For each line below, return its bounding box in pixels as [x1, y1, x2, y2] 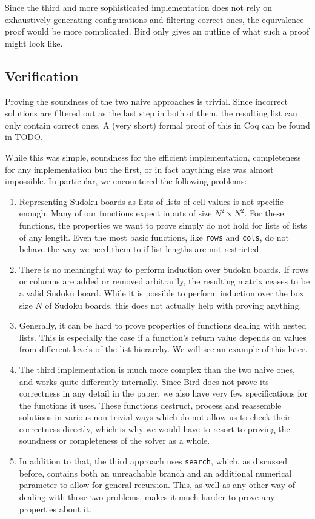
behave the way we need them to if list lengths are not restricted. [19, 243, 262, 255]
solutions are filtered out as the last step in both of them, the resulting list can [5, 107, 297, 119]
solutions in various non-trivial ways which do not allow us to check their [19, 410, 291, 423]
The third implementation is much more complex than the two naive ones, [19, 363, 295, 375]
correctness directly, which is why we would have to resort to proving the [19, 422, 290, 435]
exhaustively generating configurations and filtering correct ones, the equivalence [5, 13, 304, 25]
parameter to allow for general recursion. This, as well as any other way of [19, 478, 295, 491]
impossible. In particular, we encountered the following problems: [5, 175, 247, 187]
